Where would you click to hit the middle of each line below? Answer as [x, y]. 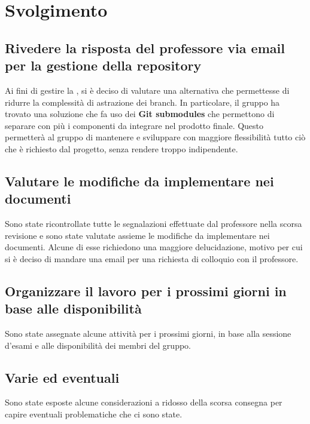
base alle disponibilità [73, 308]
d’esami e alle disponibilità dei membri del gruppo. [98, 345]
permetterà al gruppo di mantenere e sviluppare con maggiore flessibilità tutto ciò [155, 137]
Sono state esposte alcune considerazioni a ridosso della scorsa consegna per [144, 402]
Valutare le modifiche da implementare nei [139, 181]
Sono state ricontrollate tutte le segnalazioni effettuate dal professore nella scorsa [154, 224]
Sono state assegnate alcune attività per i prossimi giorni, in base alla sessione [148, 334]
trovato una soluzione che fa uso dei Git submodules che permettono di [140, 114]
